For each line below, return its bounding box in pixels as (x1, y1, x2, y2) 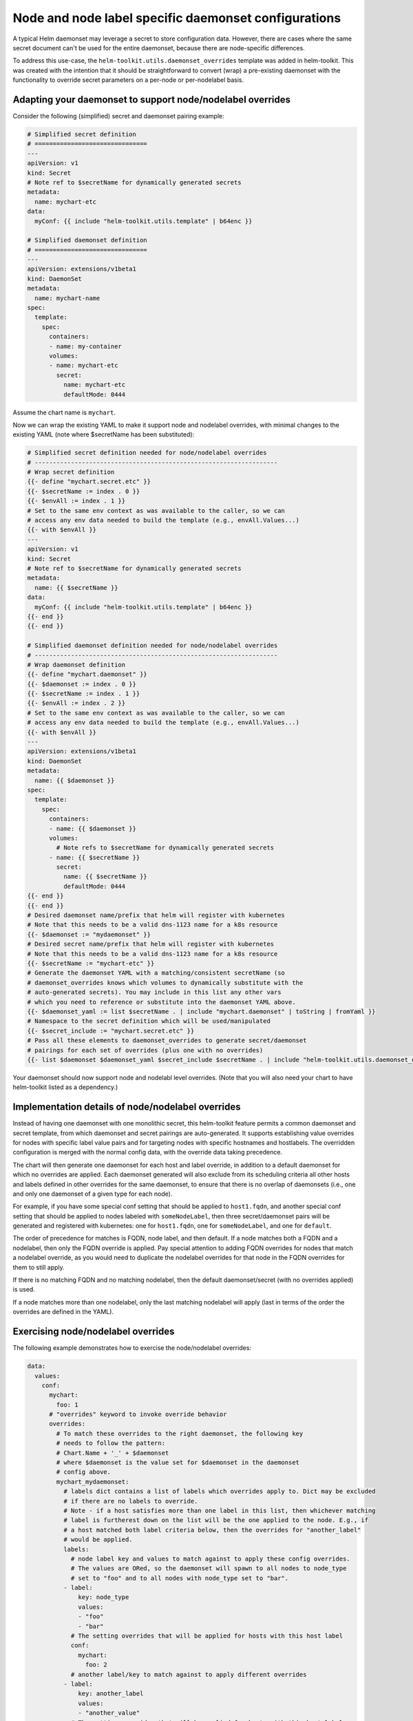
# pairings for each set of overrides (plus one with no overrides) (27, 1046, 264, 1054)
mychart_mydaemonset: (56, 1477, 129, 1486)
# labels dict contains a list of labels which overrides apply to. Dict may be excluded (63, 1488, 376, 1495)
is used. (12, 1285, 36, 1294)
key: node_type (78, 1594, 129, 1601)
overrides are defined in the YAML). (12, 1308, 114, 1316)
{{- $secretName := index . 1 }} (27, 690, 140, 698)
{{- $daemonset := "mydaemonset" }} (27, 930, 151, 938)
